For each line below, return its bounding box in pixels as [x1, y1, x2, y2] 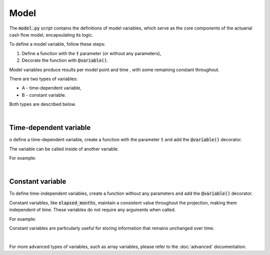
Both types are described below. [9, 101, 76, 107]
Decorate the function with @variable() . [21, 58, 108, 64]
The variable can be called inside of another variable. [9, 146, 119, 152]
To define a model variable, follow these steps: [9, 41, 105, 47]
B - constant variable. [21, 92, 66, 98]
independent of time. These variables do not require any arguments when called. [9, 207, 176, 213]
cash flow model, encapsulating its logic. [9, 32, 93, 38]
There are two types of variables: [9, 76, 78, 82]
